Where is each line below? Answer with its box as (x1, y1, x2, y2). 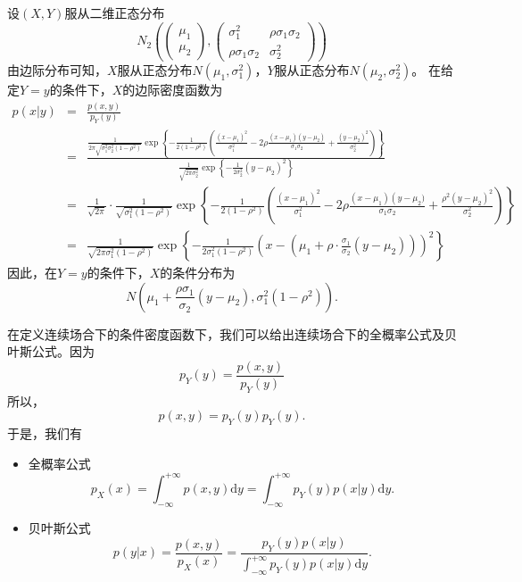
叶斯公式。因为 (7, 342, 95, 361)
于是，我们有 (7, 424, 82, 443)
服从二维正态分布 (64, 4, 165, 21)
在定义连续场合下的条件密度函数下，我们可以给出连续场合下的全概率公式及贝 (7, 324, 457, 343)
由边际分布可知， (7, 61, 107, 79)
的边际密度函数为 (122, 80, 223, 99)
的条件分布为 (160, 263, 236, 282)
